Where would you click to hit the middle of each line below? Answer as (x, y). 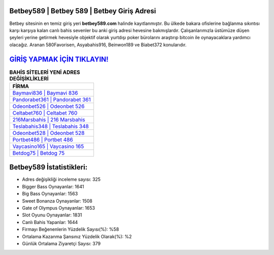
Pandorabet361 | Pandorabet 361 (52, 99)
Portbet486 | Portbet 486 (43, 139)
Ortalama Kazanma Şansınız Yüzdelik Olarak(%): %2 (77, 236)
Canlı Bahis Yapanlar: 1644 (50, 222)
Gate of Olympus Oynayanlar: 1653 (59, 208)
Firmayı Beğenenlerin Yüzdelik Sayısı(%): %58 (71, 230)
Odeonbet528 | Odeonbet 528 (48, 133)
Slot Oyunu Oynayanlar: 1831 (52, 215)
